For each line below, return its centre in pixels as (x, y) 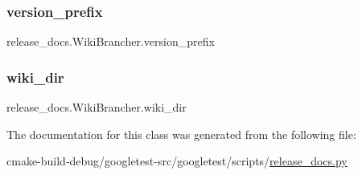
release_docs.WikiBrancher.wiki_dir (97, 107)
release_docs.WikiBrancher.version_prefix (111, 41)
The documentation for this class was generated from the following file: (181, 134)
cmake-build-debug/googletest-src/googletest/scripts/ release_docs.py (177, 161)
